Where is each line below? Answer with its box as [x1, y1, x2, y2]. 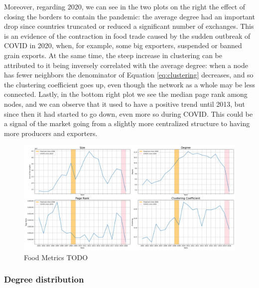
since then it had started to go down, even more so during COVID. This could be [4, 108, 253, 119]
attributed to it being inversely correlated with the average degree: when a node [4, 60, 248, 70]
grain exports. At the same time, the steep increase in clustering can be [4, 50, 222, 60]
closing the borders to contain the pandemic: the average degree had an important [4, 11, 255, 21]
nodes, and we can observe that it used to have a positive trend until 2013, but [4, 98, 245, 109]
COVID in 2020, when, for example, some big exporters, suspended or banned [4, 40, 242, 51]
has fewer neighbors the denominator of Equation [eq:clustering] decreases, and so [4, 70, 254, 80]
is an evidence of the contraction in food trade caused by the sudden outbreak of [4, 30, 251, 41]
